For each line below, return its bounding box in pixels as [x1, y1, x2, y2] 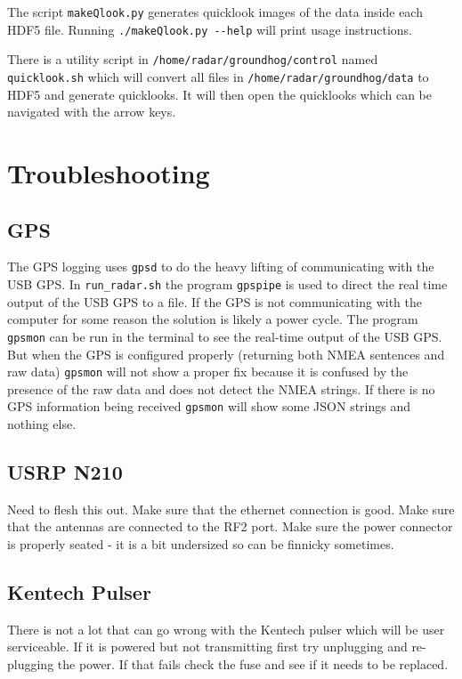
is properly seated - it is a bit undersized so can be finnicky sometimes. [7, 535, 394, 554]
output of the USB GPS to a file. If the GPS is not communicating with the [7, 292, 422, 311]
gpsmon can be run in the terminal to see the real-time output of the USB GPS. [7, 327, 442, 345]
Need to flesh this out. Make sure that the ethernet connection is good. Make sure [7, 499, 455, 518]
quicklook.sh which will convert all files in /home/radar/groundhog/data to [7, 67, 429, 85]
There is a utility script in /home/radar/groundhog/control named [7, 50, 378, 69]
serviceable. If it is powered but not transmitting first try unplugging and [7, 637, 408, 656]
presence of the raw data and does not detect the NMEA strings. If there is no [7, 379, 435, 398]
